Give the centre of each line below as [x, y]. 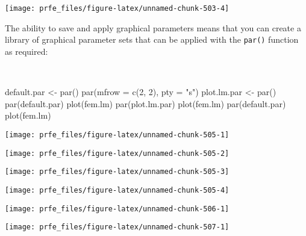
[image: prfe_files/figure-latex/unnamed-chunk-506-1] [117, 209]
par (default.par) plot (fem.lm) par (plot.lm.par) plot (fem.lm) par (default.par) [145, 103]
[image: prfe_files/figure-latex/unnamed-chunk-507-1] [117, 227]
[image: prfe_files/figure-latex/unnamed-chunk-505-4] [117, 190]
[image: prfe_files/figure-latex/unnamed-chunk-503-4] [117, 8]
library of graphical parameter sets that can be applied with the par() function [152, 39]
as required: [27, 51]
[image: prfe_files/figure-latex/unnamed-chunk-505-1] [117, 135]
